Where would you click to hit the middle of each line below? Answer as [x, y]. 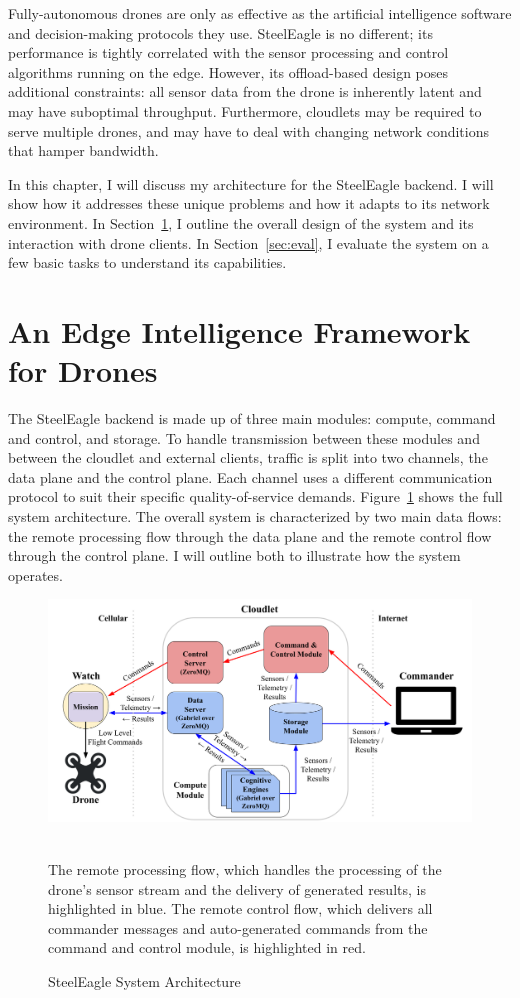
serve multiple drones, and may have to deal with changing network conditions [249, 130]
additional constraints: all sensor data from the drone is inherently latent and [245, 91]
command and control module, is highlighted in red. [207, 947]
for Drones [83, 370]
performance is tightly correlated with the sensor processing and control [228, 52]
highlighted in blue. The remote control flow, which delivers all [240, 908]
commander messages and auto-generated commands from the [238, 927]
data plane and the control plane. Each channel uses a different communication [250, 476]
